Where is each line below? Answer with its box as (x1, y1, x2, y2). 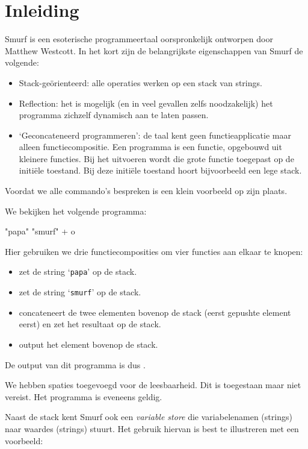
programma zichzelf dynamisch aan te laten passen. (19, 108, 209, 121)
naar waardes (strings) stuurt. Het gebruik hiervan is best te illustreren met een (5, 422, 299, 435)
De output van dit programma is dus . (5, 358, 146, 371)
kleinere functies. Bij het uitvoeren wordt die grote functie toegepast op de (19, 152, 294, 165)
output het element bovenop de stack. (19, 338, 158, 350)
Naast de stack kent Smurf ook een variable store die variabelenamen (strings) (5, 410, 292, 423)
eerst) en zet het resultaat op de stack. (19, 318, 161, 330)
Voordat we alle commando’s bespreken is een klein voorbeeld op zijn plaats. (5, 184, 288, 197)
